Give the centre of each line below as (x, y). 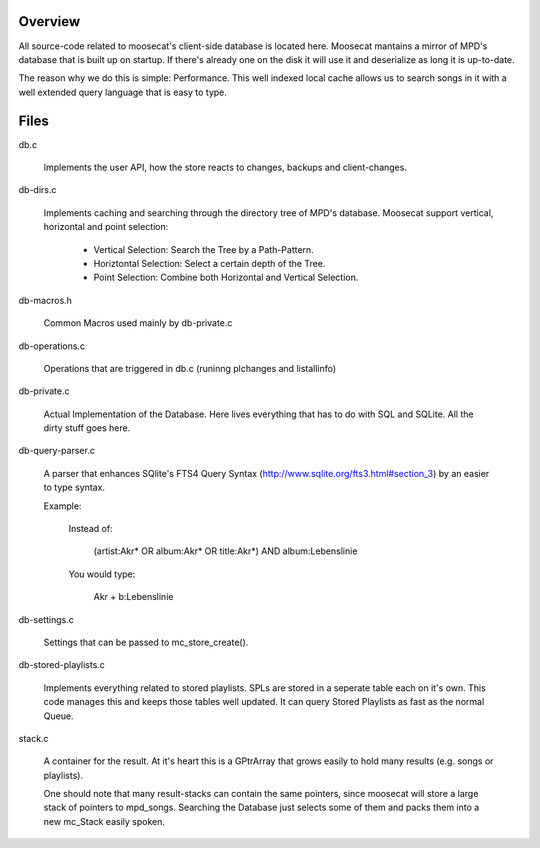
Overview (49, 21)
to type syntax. (74, 487)
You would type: (102, 574)
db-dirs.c (37, 190)
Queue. (58, 716)
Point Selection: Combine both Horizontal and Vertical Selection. (226, 277)
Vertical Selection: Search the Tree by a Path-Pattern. (203, 249)
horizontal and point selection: (106, 227)
